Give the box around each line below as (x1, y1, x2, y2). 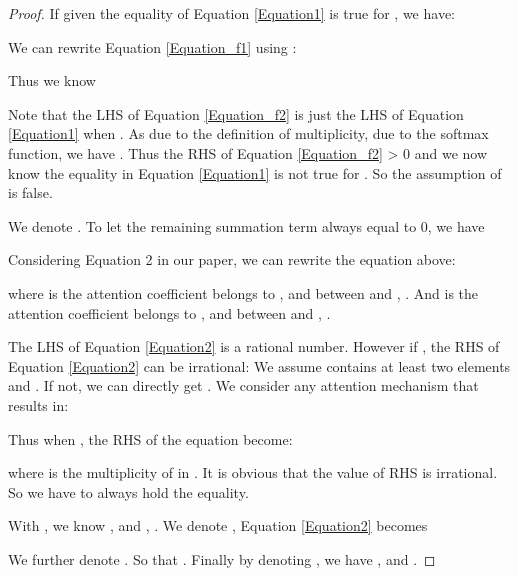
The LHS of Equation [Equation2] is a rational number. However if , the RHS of (8, 336, 500, 357)
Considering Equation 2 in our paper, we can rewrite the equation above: (8, 249, 456, 270)
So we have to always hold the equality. (8, 481, 249, 502)
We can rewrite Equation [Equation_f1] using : (8, 36, 297, 57)
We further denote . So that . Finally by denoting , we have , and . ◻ (8, 548, 436, 569)
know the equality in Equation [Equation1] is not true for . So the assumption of (8, 162, 502, 183)
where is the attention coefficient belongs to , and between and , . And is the (8, 282, 479, 303)
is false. (8, 182, 53, 203)
